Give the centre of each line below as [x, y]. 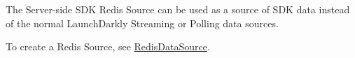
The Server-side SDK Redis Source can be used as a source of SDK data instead [178, 9]
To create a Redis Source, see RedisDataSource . [108, 46]
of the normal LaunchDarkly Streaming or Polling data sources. [142, 23]
